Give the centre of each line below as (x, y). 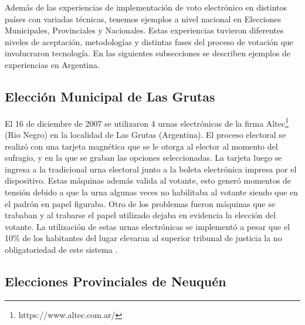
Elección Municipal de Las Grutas (110, 96)
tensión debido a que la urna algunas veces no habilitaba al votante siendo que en (152, 192)
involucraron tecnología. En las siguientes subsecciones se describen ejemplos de (148, 53)
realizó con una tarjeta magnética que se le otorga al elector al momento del (141, 146)
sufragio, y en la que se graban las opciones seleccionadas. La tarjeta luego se (143, 158)
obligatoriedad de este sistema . (61, 249)
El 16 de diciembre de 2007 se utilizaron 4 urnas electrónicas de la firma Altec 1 (147, 122)
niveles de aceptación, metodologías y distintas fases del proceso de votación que (149, 41)
